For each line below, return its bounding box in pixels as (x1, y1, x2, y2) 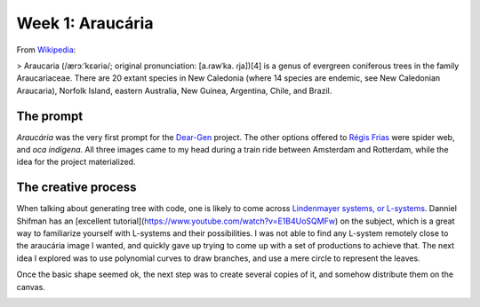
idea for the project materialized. (16, 156, 136, 168)
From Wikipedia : (16, 44, 76, 55)
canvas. (16, 281, 46, 292)
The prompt (16, 108, 84, 123)
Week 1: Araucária (16, 13, 154, 33)
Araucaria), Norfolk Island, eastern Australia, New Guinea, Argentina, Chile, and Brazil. (16, 85, 332, 96)
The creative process (16, 180, 137, 195)
